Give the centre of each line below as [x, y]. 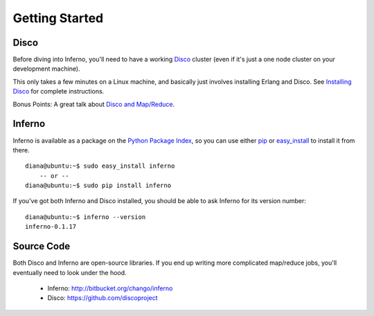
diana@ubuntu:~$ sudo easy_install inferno [100, 166]
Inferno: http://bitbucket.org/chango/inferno [110, 288]
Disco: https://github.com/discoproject [103, 298]
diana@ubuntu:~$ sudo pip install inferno [98, 186]
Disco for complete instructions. [59, 91]
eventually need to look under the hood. [70, 272]
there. [21, 150]
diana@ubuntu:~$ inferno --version [86, 217]
